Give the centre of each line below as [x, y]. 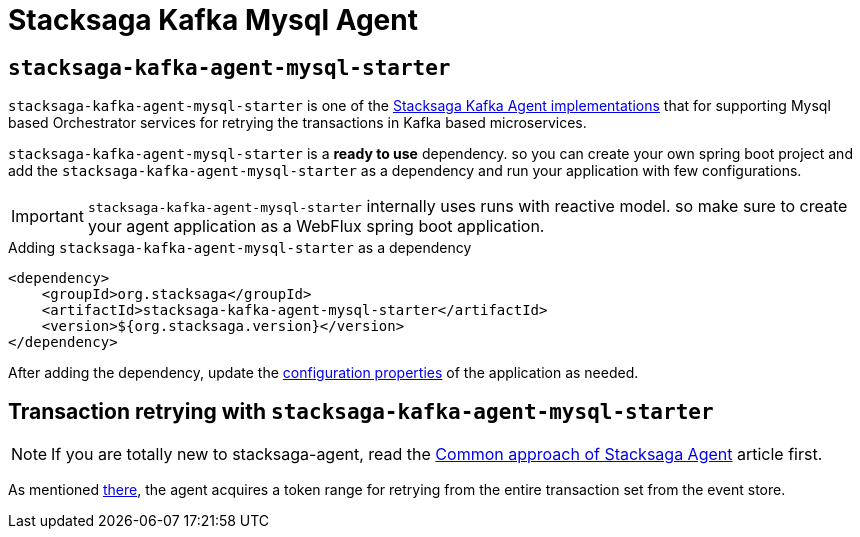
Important [47, 216]
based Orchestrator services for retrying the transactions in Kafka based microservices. [297, 123]
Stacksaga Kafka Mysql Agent [213, 20]
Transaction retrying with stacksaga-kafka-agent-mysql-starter [361, 411]
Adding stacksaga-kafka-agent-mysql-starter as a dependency [240, 248]
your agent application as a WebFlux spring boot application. [316, 226]
